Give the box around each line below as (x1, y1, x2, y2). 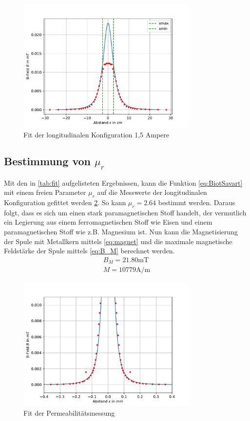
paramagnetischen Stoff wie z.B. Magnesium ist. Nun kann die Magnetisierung (4, 226, 238, 236)
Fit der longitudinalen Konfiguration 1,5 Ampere (23, 129, 170, 139)
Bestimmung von (4, 153, 91, 168)
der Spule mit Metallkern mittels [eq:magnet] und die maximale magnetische (4, 236, 232, 246)
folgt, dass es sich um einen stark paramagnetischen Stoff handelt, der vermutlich (4, 207, 247, 217)
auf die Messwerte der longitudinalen (97, 187, 207, 197)
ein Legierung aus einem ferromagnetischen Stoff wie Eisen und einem (4, 217, 212, 227)
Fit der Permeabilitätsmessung (23, 408, 115, 418)
